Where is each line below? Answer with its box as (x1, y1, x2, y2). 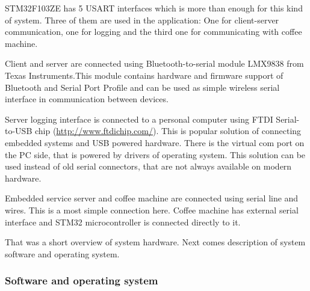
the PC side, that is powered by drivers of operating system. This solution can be (5, 148, 306, 161)
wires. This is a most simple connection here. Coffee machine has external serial (5, 203, 299, 216)
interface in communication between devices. (5, 93, 169, 105)
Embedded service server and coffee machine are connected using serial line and (5, 192, 299, 204)
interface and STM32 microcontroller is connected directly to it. (5, 215, 241, 228)
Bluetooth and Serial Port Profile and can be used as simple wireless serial (5, 81, 280, 93)
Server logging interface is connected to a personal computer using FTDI (5, 112, 273, 125)
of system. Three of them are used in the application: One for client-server (5, 13, 279, 26)
